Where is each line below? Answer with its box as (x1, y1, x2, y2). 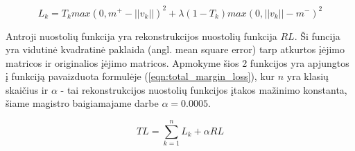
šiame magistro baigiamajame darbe (6, 96, 159, 110)
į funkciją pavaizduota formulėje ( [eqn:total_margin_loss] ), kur (6, 69, 275, 83)
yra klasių (286, 69, 329, 83)
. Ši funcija (294, 28, 340, 43)
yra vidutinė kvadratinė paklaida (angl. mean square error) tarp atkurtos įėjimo (6, 42, 345, 57)
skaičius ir (6, 82, 49, 97)
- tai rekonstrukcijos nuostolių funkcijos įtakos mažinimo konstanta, (60, 82, 347, 97)
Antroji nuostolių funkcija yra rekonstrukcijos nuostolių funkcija (6, 28, 277, 43)
